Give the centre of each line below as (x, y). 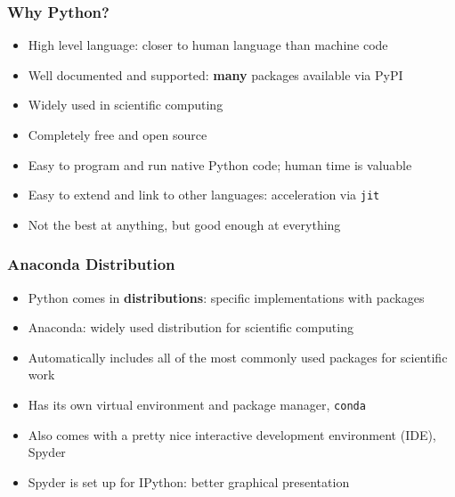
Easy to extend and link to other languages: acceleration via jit (204, 195)
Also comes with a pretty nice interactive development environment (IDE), (232, 434)
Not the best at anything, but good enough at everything (184, 224)
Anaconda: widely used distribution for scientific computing (191, 327)
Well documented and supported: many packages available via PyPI (215, 74)
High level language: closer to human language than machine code (208, 45)
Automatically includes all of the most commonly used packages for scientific (238, 357)
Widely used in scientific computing (126, 105)
